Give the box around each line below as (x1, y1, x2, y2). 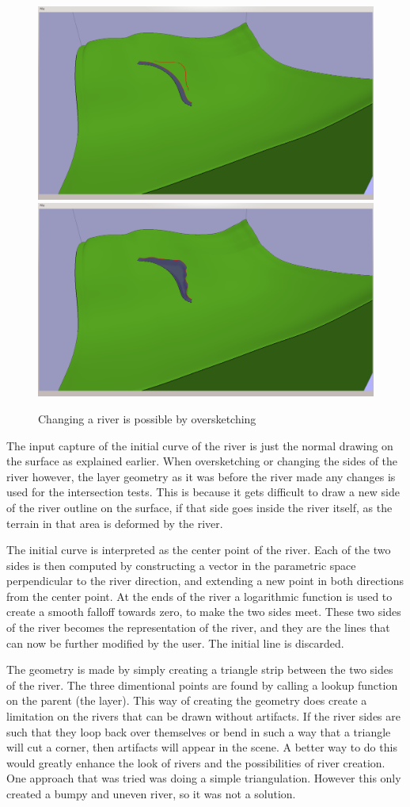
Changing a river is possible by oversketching (38, 410, 256, 426)
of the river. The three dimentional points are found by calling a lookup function (6, 676, 398, 693)
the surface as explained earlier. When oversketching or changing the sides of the (6, 453, 398, 469)
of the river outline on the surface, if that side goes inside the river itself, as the (6, 499, 393, 515)
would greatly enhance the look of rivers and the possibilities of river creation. (6, 754, 385, 771)
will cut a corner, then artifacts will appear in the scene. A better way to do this (6, 739, 397, 755)
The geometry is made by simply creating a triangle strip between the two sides (6, 661, 393, 678)
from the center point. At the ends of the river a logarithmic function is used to (6, 587, 393, 604)
